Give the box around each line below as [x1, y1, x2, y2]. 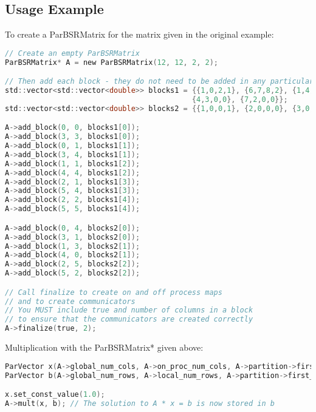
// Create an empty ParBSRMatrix [5, 49, 140, 58]
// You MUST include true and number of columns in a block [5, 306, 253, 315]
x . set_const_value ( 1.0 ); [5, 390, 105, 399]
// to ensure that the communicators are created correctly [5, 315, 253, 324]
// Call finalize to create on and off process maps [5, 288, 222, 297]
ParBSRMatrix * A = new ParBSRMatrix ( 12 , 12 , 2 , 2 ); [5, 58, 218, 67]
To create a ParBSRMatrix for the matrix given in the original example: [5, 28, 274, 41]
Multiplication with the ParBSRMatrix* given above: [5, 341, 204, 354]
